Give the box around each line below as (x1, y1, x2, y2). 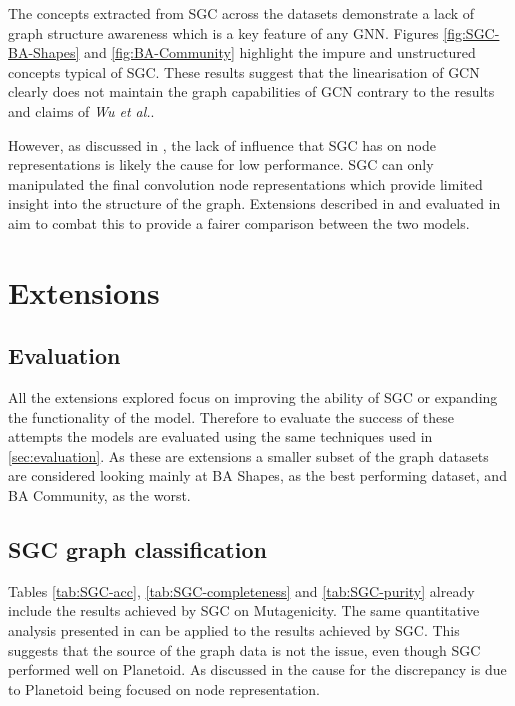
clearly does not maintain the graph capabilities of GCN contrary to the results (8, 81, 495, 102)
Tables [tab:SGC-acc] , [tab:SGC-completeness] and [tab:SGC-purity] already (8, 580, 475, 601)
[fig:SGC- (443, 22, 500, 43)
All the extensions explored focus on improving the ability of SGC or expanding (8, 387, 498, 408)
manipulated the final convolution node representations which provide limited (8, 173, 483, 194)
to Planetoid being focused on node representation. (8, 678, 320, 699)
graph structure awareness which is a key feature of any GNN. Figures (8, 22, 439, 43)
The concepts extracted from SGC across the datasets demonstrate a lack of (8, 3, 475, 23)
